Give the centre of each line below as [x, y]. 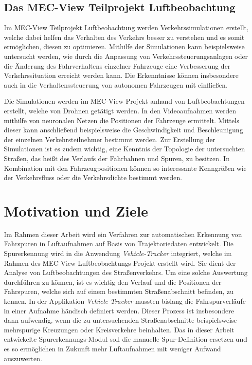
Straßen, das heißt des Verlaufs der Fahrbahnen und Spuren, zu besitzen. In [117, 158]
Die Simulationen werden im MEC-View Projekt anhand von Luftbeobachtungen [124, 101]
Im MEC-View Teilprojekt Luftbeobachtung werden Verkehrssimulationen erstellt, [126, 27]
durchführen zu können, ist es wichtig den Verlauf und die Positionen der [113, 282]
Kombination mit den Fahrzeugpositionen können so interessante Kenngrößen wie [125, 168]
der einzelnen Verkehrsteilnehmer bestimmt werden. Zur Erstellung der [110, 139]
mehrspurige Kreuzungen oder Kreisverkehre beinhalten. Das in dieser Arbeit [119, 329]
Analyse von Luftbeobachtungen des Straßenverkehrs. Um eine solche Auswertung [126, 272]
